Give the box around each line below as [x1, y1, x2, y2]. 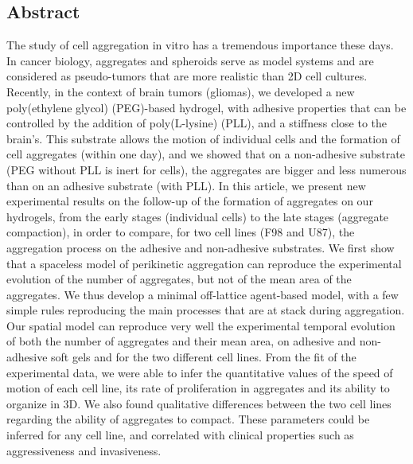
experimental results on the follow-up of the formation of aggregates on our [6, 193, 373, 209]
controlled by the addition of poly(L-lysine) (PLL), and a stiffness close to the [6, 115, 387, 131]
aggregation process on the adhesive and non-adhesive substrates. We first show [6, 239, 395, 255]
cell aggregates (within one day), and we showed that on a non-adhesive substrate [6, 146, 405, 162]
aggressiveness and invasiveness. [6, 442, 162, 458]
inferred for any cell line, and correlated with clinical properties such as [6, 427, 354, 443]
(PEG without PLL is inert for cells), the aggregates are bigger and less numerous [6, 161, 407, 177]
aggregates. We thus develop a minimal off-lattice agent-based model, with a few [6, 286, 399, 302]
